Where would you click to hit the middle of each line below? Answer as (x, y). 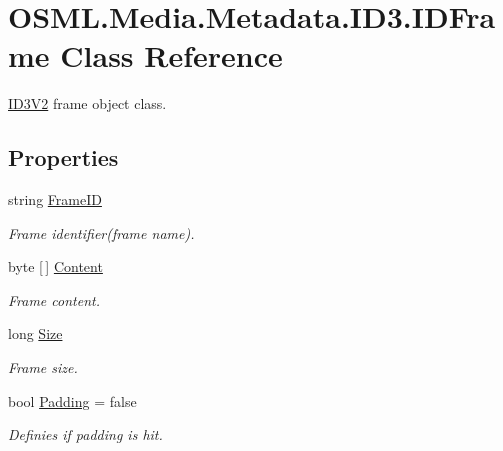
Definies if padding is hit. (85, 434)
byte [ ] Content (55, 266)
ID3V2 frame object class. (87, 103)
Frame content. (54, 299)
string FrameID (55, 199)
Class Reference (171, 55)
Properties (63, 157)
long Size (35, 333)
